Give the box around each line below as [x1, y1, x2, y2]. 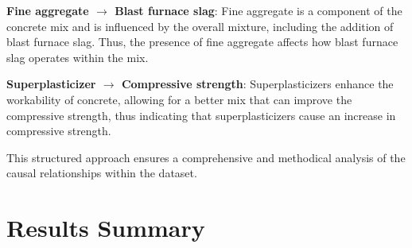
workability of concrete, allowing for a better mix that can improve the [6, 91, 352, 107]
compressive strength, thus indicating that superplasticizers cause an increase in [6, 107, 396, 123]
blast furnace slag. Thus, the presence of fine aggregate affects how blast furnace [6, 33, 398, 50]
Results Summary [6, 211, 205, 244]
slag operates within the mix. [6, 48, 149, 65]
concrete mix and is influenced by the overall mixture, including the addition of [6, 17, 394, 34]
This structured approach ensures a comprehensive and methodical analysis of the [6, 149, 406, 165]
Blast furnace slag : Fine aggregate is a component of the [115, 2, 402, 18]
